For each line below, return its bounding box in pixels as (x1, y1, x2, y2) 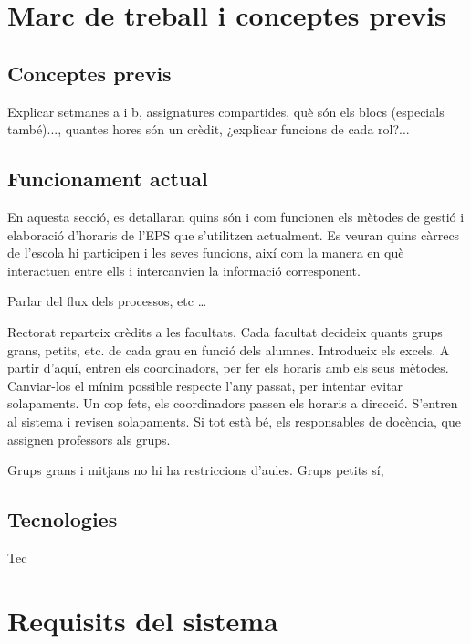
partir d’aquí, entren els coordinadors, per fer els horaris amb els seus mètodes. (7, 358, 449, 377)
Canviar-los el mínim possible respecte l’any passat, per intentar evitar (7, 375, 403, 395)
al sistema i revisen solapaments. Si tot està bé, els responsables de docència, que (7, 411, 461, 430)
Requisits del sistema (7, 601, 278, 639)
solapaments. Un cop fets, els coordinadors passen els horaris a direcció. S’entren (7, 394, 458, 413)
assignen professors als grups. (7, 429, 171, 449)
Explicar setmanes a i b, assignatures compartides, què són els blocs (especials (7, 101, 445, 121)
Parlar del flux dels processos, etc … (7, 291, 207, 311)
